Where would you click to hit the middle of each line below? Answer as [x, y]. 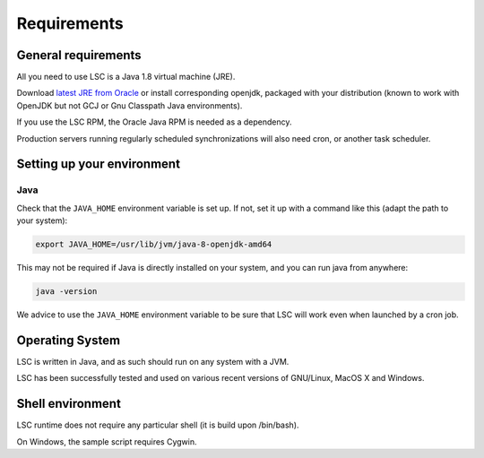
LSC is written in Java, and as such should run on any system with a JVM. [153, 362]
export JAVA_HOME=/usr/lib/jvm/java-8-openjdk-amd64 [154, 245]
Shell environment [69, 404]
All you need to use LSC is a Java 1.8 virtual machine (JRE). [126, 77]
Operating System [69, 340]
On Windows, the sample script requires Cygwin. [107, 441]
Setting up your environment [99, 164]
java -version [66, 292]
